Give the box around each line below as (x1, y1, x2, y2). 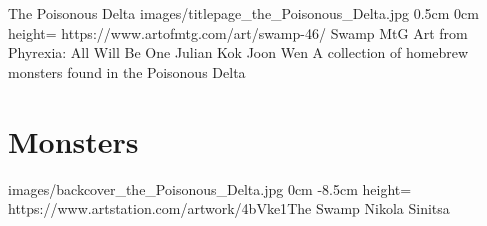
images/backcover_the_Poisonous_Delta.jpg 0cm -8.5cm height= (8, 178, 412, 199)
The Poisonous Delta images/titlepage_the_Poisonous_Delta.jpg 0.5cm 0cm (8, 3, 479, 23)
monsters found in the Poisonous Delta (8, 61, 246, 82)
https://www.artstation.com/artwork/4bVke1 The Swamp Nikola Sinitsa (8, 198, 450, 219)
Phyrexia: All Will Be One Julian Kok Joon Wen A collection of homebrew (8, 42, 469, 63)
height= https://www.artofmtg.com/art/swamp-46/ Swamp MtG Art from (8, 22, 468, 43)
